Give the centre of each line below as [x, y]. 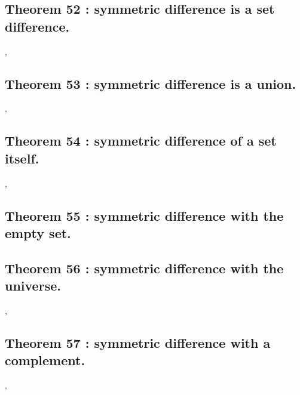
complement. [45, 360]
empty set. [38, 232]
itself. [22, 158]
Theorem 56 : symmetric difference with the [144, 268]
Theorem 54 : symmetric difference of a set [141, 141]
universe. [33, 286]
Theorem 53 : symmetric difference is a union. [151, 83]
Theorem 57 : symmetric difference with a [138, 342]
